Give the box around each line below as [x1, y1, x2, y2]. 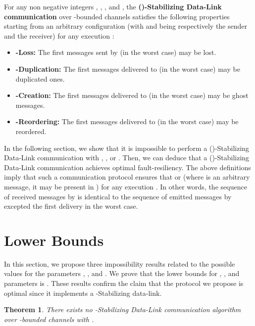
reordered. [15, 126, 47, 136]
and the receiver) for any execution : [4, 30, 114, 41]
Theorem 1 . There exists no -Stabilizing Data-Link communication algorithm [4, 304, 241, 315]
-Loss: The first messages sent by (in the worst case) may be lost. [15, 47, 216, 57]
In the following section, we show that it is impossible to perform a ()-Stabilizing [4, 142, 250, 153]
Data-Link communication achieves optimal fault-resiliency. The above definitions [4, 162, 251, 172]
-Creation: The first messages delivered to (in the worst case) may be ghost [15, 90, 249, 100]
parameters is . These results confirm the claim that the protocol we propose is [4, 278, 244, 288]
